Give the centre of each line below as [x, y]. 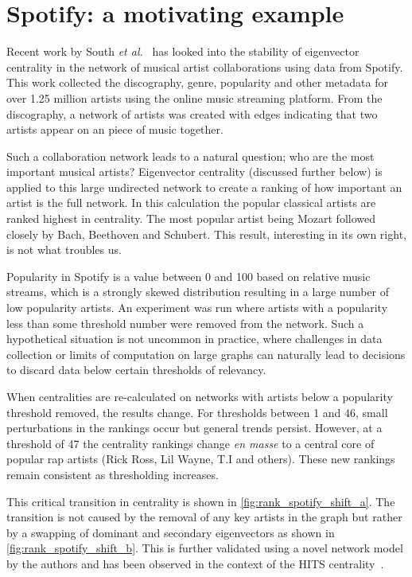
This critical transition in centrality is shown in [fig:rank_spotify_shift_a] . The [201, 501]
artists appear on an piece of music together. [115, 129]
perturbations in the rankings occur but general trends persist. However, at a [194, 428]
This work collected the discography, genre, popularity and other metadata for [197, 82]
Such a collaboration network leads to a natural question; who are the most [190, 156]
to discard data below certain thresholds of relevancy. [136, 370]
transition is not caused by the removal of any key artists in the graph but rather [204, 517]
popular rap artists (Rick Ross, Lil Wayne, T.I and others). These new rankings [201, 459]
